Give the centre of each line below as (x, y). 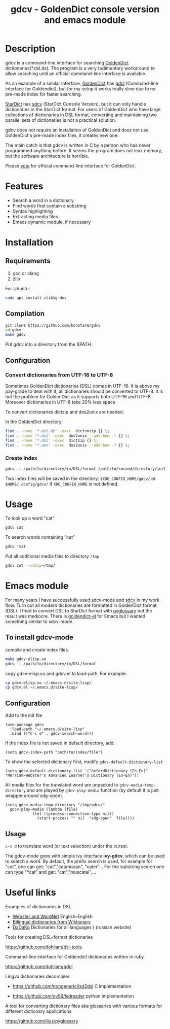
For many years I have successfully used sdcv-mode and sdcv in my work (82, 600)
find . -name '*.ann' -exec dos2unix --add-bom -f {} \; (68, 445)
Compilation (25, 314)
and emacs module (85, 20)
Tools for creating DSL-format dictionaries (49, 937)
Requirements (28, 261)
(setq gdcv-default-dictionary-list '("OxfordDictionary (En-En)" (77, 771)
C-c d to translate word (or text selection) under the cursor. (67, 846)
